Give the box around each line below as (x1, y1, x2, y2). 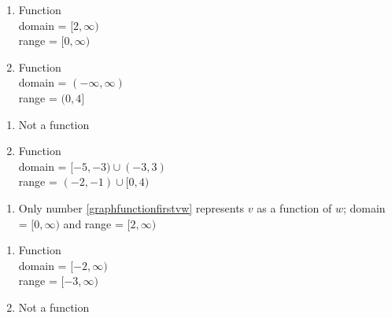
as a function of (257, 199, 332, 216)
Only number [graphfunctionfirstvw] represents (18, 199, 245, 216)
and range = (63, 215, 124, 231)
